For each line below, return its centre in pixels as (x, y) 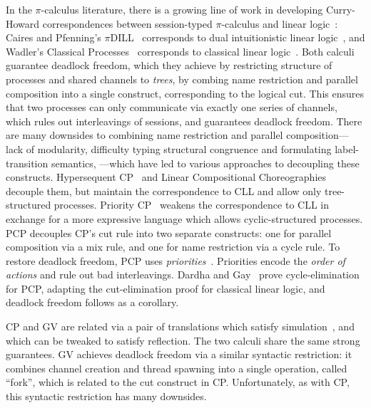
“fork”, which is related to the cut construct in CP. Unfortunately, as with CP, (178, 382)
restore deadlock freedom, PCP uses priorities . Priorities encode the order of (176, 260)
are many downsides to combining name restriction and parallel (144, 135)
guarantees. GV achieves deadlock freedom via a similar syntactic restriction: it (179, 354)
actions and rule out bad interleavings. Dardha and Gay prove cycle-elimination (183, 274)
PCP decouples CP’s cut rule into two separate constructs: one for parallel (169, 232)
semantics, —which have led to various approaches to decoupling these (205, 163)
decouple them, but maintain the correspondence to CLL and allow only (164, 190)
